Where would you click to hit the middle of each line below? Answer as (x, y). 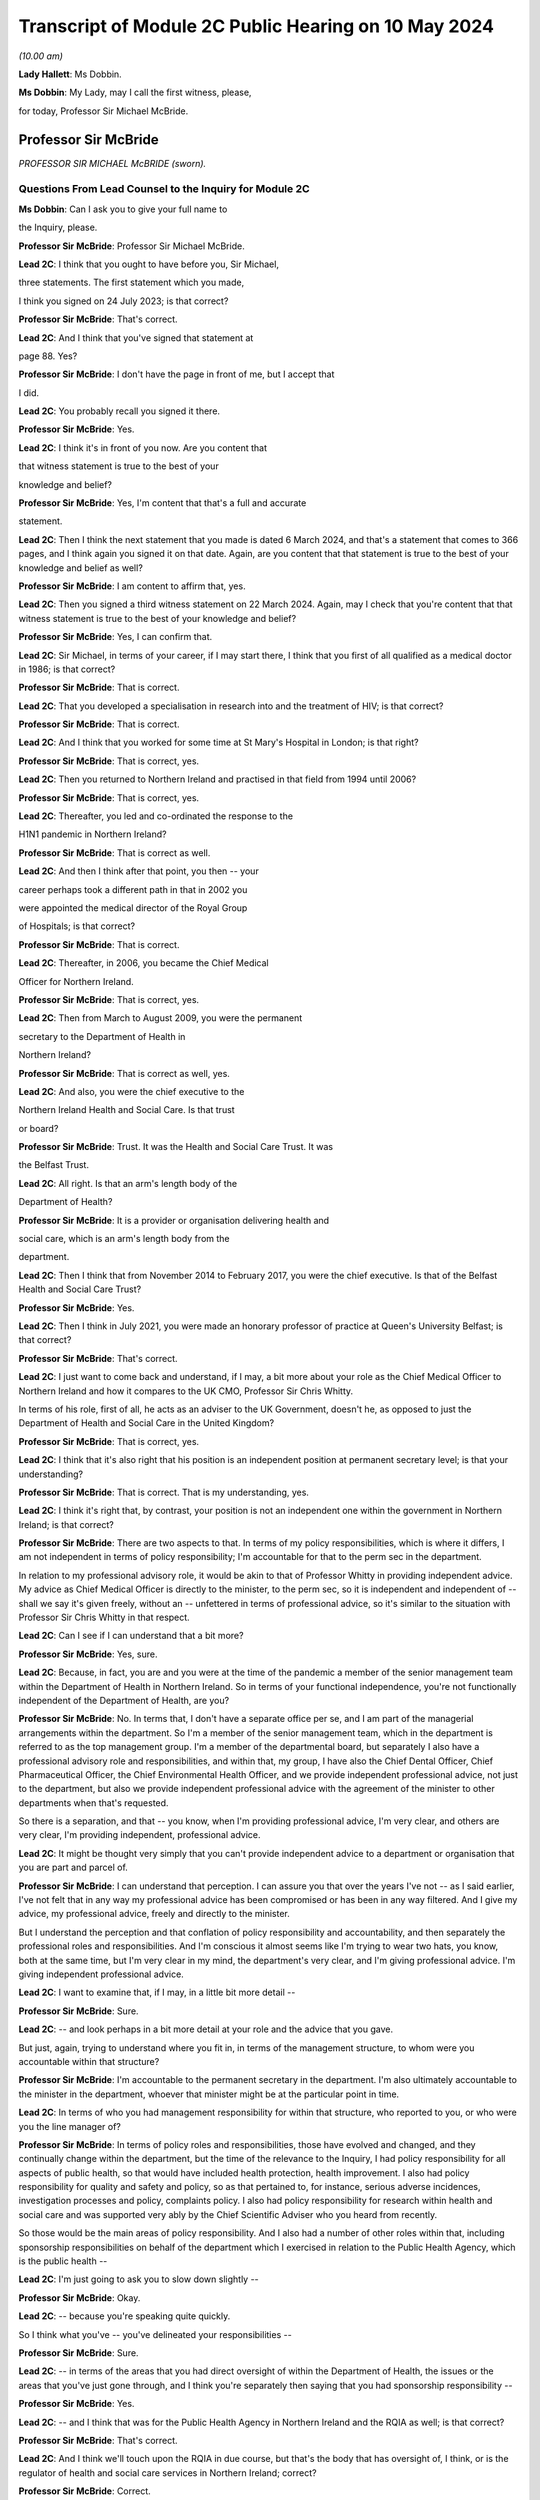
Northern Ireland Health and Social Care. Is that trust (126, 1110)
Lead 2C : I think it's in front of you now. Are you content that (143, 447)
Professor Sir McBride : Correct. (85, 2491)
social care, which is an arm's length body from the (124, 1239)
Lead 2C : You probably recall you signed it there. (119, 411)
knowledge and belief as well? (81, 567)
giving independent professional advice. (101, 1974)
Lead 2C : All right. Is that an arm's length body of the (128, 1183)
